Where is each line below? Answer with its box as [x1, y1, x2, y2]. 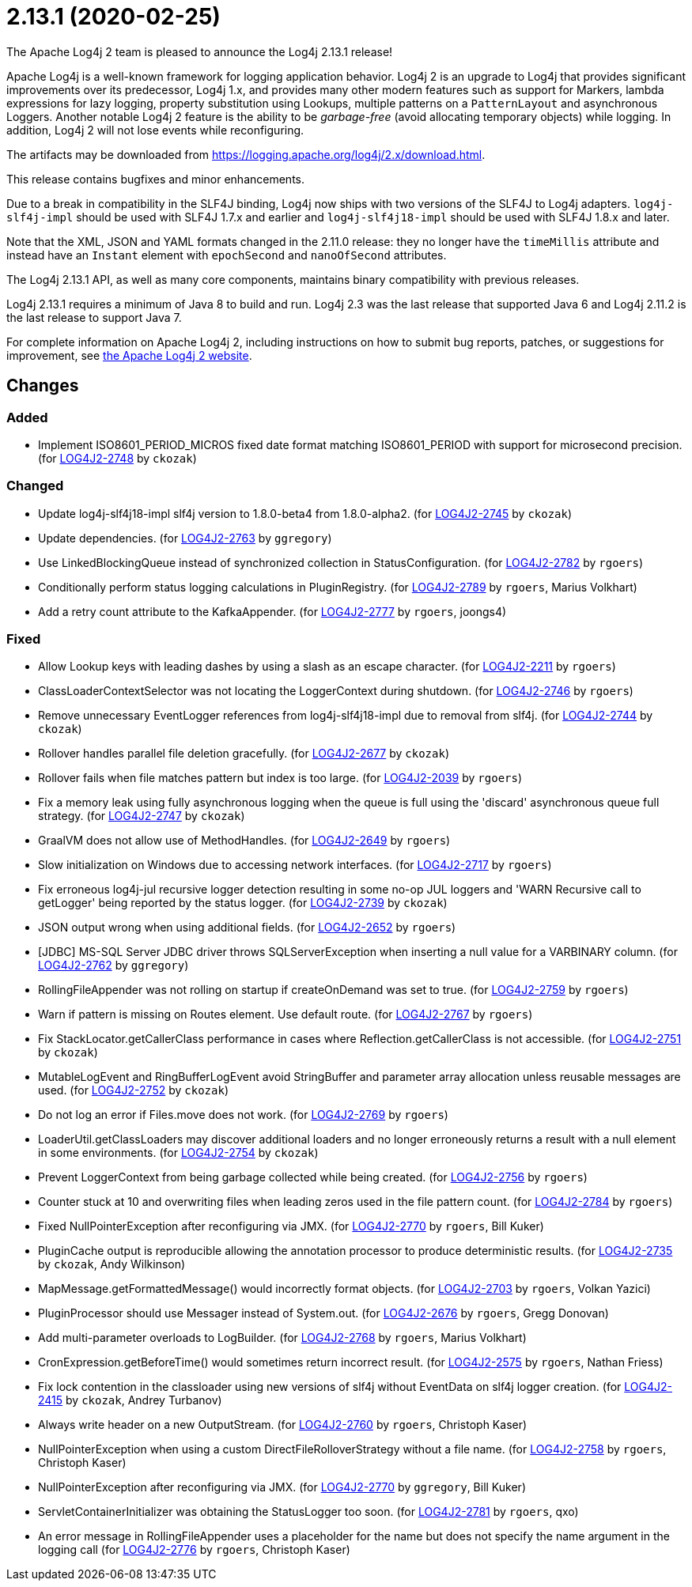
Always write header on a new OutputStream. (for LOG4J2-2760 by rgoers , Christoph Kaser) [38, 1418, 528, 1432]
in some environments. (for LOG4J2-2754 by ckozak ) [38, 1146, 319, 1160]
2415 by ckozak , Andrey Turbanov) [38, 1393, 222, 1408]
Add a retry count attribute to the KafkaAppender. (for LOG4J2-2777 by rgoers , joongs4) [38, 604, 507, 618]
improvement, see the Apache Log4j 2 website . [6, 348, 252, 362]
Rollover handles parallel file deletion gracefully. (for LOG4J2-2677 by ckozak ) [38, 746, 450, 761]
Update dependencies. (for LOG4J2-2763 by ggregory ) [38, 531, 332, 545]
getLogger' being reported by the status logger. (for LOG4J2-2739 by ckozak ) [38, 896, 448, 910]
